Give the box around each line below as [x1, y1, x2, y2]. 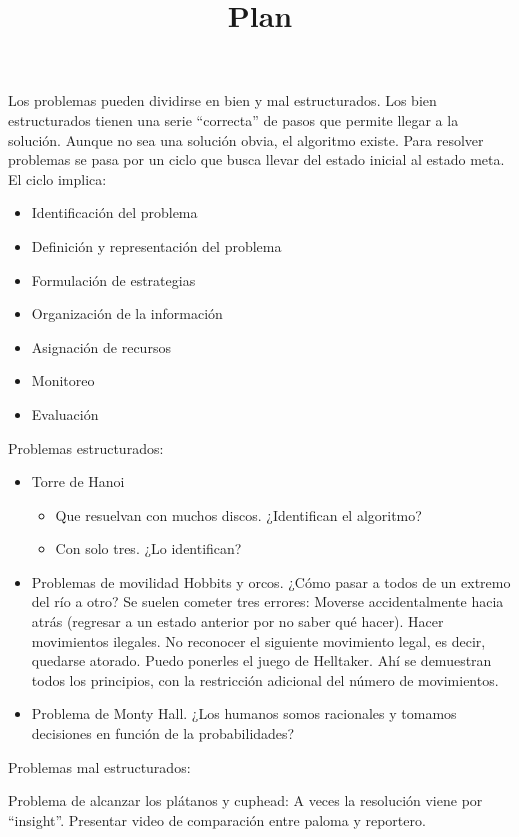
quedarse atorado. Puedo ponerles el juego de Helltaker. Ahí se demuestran [31, 650, 492, 671]
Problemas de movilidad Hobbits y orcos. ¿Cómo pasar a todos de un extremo [31, 571, 511, 592]
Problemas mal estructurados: [8, 756, 191, 777]
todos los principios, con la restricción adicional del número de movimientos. [31, 669, 499, 690]
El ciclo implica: [8, 168, 107, 189]
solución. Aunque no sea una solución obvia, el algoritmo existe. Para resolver [8, 129, 484, 150]
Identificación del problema [31, 202, 198, 223]
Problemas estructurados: [8, 437, 164, 458]
